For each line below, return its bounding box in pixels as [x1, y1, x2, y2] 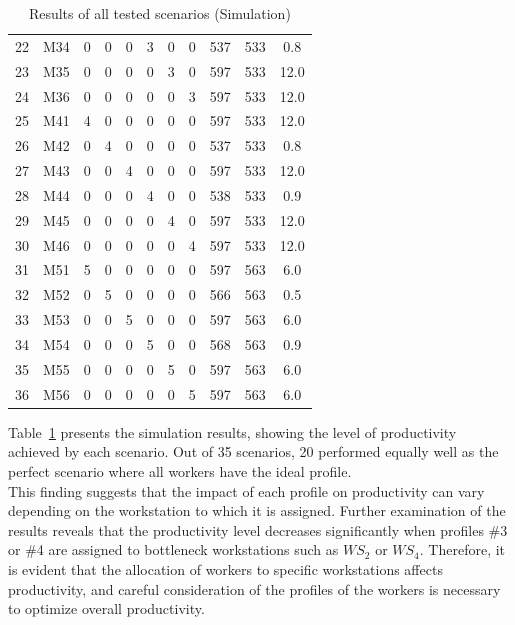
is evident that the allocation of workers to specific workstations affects [8, 558, 443, 579]
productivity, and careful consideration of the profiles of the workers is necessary [8, 578, 501, 599]
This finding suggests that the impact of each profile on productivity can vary [8, 480, 485, 501]
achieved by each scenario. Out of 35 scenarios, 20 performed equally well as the [8, 441, 499, 462]
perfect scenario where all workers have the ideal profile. [8, 460, 352, 481]
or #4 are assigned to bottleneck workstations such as [8, 539, 339, 560]
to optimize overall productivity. [8, 598, 205, 619]
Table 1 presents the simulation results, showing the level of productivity [8, 421, 457, 442]
